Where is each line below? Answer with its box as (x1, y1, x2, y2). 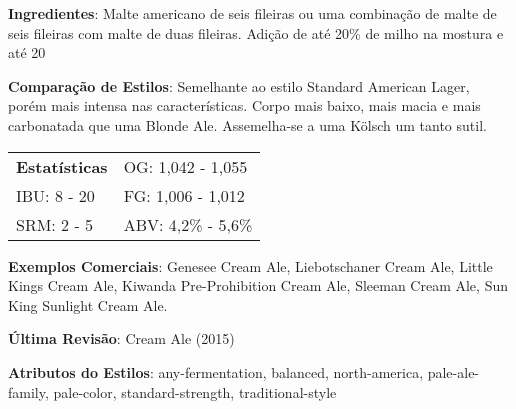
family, (8, 381, 49, 402)
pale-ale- (427, 361, 480, 382)
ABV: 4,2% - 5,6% (123, 212, 253, 236)
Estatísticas (16, 154, 108, 178)
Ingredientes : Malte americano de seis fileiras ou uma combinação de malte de (8, 3, 497, 23)
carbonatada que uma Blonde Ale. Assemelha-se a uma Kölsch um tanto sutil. (8, 114, 487, 135)
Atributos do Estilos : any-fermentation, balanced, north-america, (8, 361, 424, 382)
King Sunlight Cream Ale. (8, 294, 168, 315)
